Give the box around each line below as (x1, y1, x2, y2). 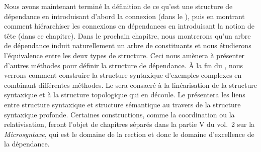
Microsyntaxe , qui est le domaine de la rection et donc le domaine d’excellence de (4, 128, 254, 139)
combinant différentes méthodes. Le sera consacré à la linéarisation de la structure (4, 79, 257, 90)
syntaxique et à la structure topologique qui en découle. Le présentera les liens (4, 89, 245, 100)
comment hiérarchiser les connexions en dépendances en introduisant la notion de (4, 21, 254, 31)
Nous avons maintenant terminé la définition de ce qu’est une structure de (4, 1, 233, 11)
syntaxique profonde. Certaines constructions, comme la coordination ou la (4, 109, 235, 119)
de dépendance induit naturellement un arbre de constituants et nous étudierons (4, 40, 251, 51)
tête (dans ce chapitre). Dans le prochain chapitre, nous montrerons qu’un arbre (4, 30, 251, 41)
